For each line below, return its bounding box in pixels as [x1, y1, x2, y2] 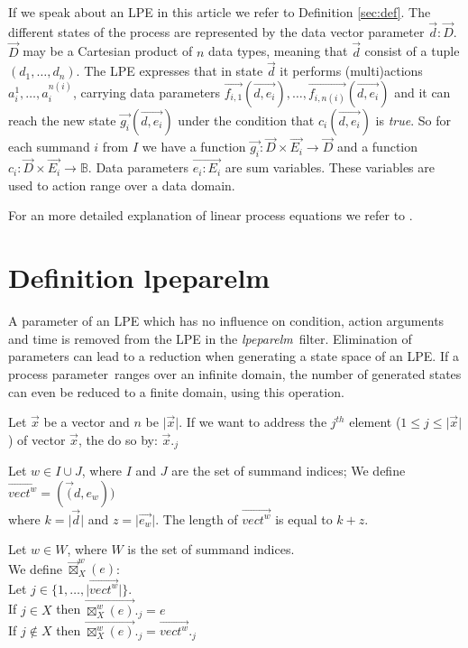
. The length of [155, 509, 238, 528]
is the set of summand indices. [127, 540, 295, 559]
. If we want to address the [179, 412, 327, 431]
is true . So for [375, 111, 451, 130]
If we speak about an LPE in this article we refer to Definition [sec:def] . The [8, 3, 431, 21]
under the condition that [178, 111, 315, 130]
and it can [394, 83, 451, 102]
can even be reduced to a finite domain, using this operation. [8, 382, 344, 401]
